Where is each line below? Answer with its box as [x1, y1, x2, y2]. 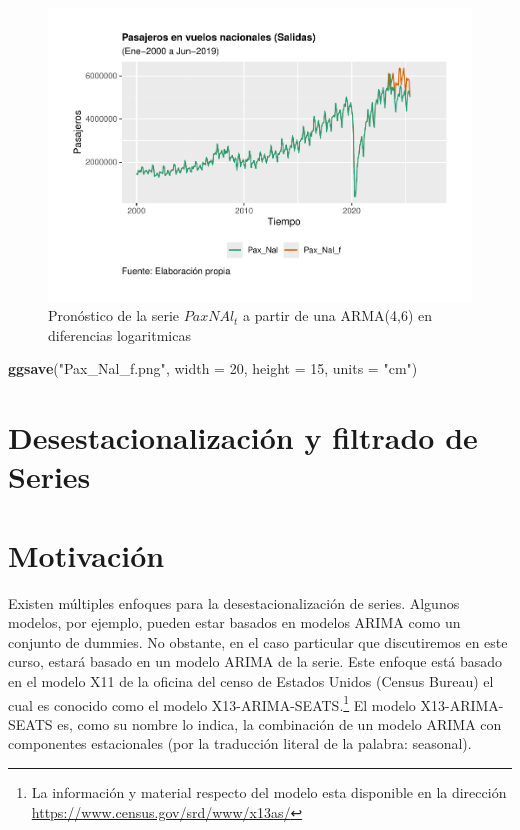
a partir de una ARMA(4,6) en [243, 305, 433, 326]
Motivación [8, 534, 165, 575]
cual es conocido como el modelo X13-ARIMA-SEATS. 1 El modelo [8, 691, 416, 715]
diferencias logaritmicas [48, 324, 191, 345]
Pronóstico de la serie [48, 305, 180, 326]
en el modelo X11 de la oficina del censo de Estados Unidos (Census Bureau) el [8, 670, 494, 691]
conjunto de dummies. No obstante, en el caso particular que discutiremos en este [8, 631, 508, 652]
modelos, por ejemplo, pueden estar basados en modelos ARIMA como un [8, 612, 461, 633]
